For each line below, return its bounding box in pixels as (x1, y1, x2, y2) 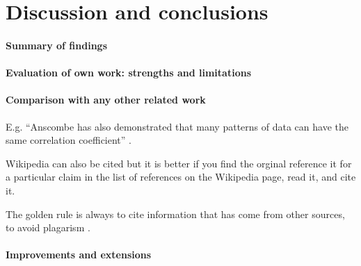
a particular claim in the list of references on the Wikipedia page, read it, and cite (6, 169, 356, 184)
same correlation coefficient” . (6, 133, 131, 147)
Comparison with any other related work (6, 92, 206, 107)
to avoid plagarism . (6, 220, 90, 235)
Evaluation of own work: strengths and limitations (6, 65, 251, 80)
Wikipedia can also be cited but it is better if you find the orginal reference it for (6, 156, 352, 170)
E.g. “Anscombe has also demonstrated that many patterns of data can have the (6, 119, 348, 133)
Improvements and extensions (6, 247, 152, 262)
